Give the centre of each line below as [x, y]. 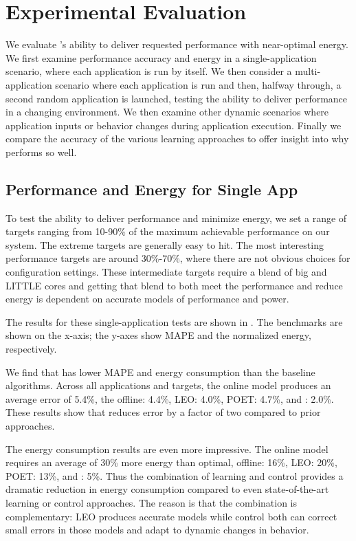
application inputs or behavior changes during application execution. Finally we [174, 125]
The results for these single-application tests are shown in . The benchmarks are [174, 321]
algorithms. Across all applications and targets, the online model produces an [168, 385]
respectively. [31, 349]
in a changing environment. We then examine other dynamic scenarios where [167, 112]
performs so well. [41, 152]
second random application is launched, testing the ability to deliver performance [177, 98]
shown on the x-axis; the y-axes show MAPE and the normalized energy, [158, 335]
